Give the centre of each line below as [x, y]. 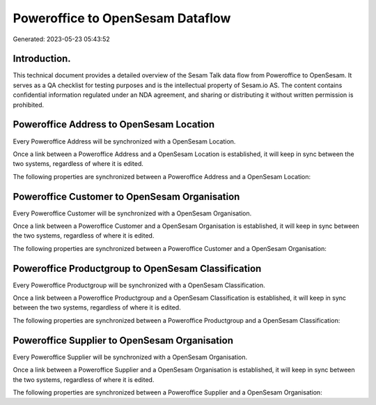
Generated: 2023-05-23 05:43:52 [62, 39]
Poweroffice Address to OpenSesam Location [114, 124]
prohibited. [29, 105]
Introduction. [42, 59]
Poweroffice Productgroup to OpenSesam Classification [137, 268]
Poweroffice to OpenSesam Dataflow [122, 18]
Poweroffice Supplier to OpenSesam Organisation [123, 341]
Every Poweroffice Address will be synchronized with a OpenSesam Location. [124, 141]
